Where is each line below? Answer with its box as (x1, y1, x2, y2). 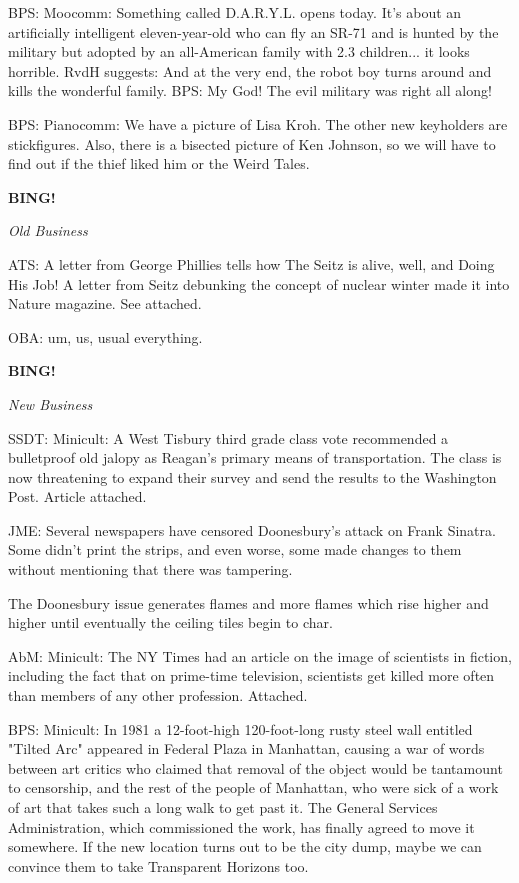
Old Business (8, 220, 88, 241)
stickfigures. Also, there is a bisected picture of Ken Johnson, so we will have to (8, 133, 496, 154)
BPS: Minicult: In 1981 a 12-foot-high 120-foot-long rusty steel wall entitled (8, 718, 473, 739)
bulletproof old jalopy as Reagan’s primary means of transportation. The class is (8, 447, 502, 468)
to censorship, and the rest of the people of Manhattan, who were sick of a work (8, 777, 499, 798)
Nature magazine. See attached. (8, 293, 202, 314)
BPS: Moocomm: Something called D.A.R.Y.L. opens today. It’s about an (8, 2, 462, 22)
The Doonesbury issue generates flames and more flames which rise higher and (8, 592, 489, 613)
